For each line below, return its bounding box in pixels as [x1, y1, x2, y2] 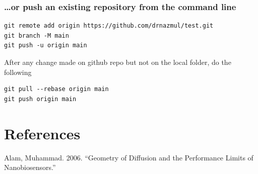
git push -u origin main [4, 42, 87, 49]
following [4, 66, 32, 77]
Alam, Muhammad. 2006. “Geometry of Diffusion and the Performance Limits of [4, 152, 253, 162]
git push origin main [4, 95, 77, 103]
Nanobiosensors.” [4, 162, 56, 172]
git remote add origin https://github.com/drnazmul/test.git [4, 22, 214, 30]
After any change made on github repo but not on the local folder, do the [4, 57, 231, 67]
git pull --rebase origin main [4, 85, 109, 93]
